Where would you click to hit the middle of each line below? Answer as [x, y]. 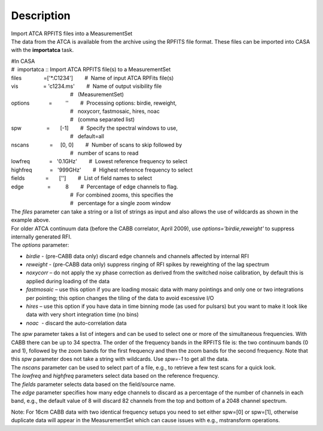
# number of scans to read [104, 153]
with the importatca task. [42, 50]
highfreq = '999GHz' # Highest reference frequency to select [102, 170]
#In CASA [23, 61]
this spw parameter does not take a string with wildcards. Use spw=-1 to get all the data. [120, 359]
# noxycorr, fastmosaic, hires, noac [115, 111]
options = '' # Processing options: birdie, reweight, [94, 103]
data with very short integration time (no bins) [82, 314]
